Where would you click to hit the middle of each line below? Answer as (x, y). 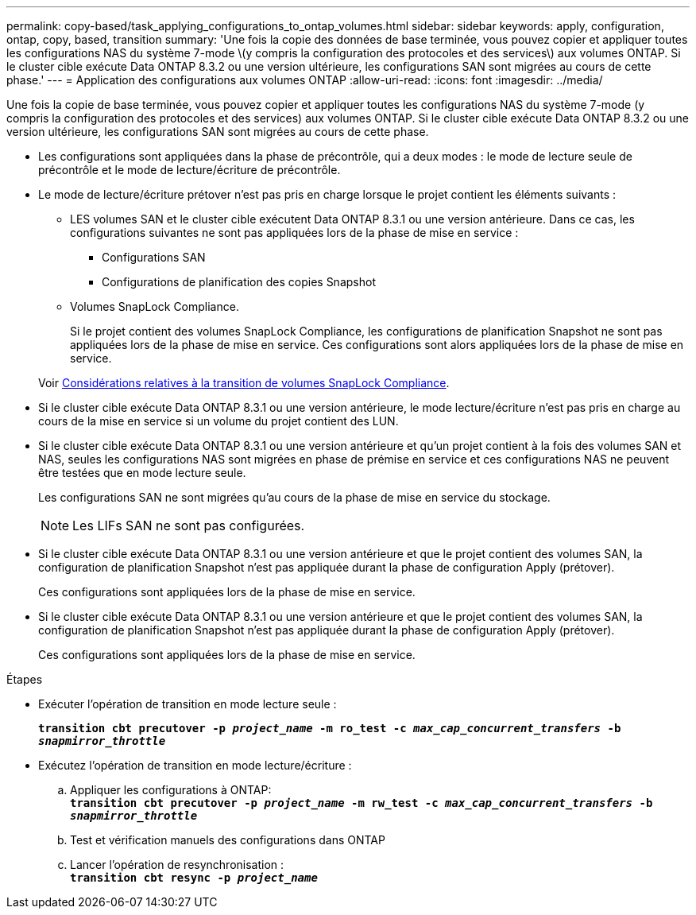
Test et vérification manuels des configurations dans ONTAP (228, 840)
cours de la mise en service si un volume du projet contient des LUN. (218, 421)
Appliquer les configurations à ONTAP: (171, 790)
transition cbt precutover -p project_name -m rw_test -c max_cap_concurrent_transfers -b (362, 803)
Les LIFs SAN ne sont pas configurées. (189, 525)
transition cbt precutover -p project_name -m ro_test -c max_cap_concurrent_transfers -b (330, 728)
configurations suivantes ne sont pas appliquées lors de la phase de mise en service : (294, 233)
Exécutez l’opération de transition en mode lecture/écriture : (195, 765)
